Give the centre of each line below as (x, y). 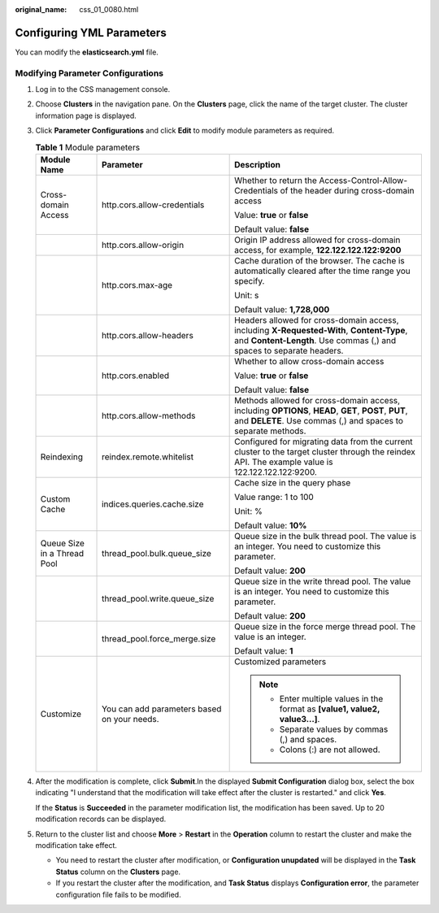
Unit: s (247, 295)
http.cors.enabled (136, 376)
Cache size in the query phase (293, 482)
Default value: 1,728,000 (282, 309)
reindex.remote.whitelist (148, 457)
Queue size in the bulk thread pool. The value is (326, 536)
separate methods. (270, 431)
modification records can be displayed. (101, 819)
